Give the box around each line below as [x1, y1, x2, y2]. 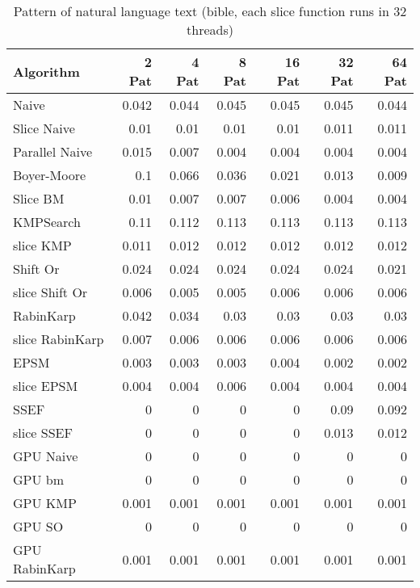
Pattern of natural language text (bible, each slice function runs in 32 [13, 2, 407, 20]
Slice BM [13, 189, 65, 208]
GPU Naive [13, 447, 78, 465]
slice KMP [13, 236, 72, 254]
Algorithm [13, 61, 80, 81]
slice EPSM [13, 376, 78, 395]
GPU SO [13, 517, 64, 535]
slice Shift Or [13, 283, 88, 301]
